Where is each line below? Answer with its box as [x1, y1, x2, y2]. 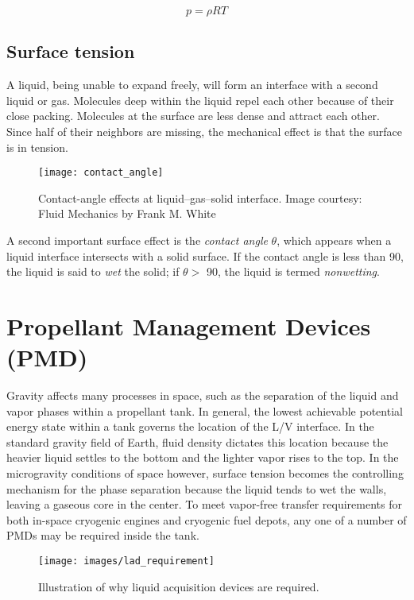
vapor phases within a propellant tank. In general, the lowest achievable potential [6, 402, 403, 419]
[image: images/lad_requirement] [38, 555, 215, 567]
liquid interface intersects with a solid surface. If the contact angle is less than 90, [6, 247, 404, 264]
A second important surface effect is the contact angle [6, 232, 268, 249]
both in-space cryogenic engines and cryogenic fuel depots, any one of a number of [6, 511, 407, 528]
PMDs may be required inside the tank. [6, 527, 199, 544]
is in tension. [6, 138, 68, 155]
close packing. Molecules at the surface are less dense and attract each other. [6, 107, 380, 124]
